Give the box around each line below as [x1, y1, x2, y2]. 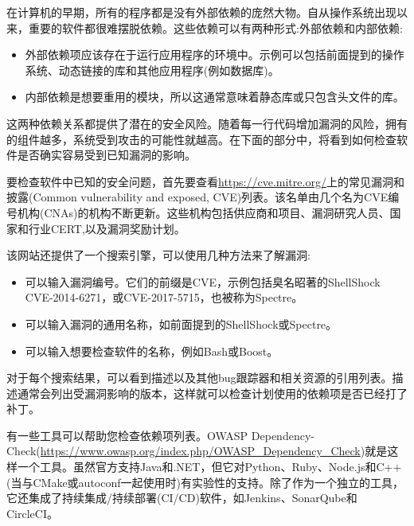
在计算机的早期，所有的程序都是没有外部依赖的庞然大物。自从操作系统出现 [6, 4, 396, 20]
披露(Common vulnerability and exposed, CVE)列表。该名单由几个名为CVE [6, 189, 389, 205]
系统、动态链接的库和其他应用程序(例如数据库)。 [25, 61, 279, 78]
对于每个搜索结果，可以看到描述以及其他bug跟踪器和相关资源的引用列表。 [6, 369, 393, 386]
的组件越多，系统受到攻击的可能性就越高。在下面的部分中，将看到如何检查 [6, 131, 396, 147]
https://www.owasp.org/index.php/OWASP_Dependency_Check [40, 442, 361, 459]
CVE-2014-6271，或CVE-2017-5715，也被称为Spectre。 [25, 289, 303, 306]
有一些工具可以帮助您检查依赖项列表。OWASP [6, 427, 248, 443]
